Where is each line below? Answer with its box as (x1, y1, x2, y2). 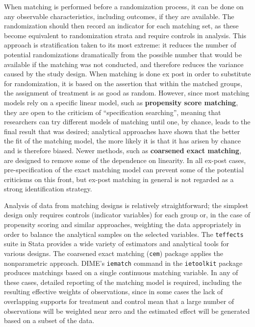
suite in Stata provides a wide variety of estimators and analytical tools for (4, 238, 229, 249)
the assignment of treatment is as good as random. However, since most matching (4, 88, 250, 98)
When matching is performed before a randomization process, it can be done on (4, 1, 244, 11)
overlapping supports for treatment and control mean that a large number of (4, 296, 234, 306)
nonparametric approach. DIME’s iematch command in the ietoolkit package (4, 257, 243, 268)
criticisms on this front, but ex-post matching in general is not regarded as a (4, 174, 234, 184)
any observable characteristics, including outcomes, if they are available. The (4, 11, 234, 21)
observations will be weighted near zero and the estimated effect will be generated (4, 305, 250, 316)
